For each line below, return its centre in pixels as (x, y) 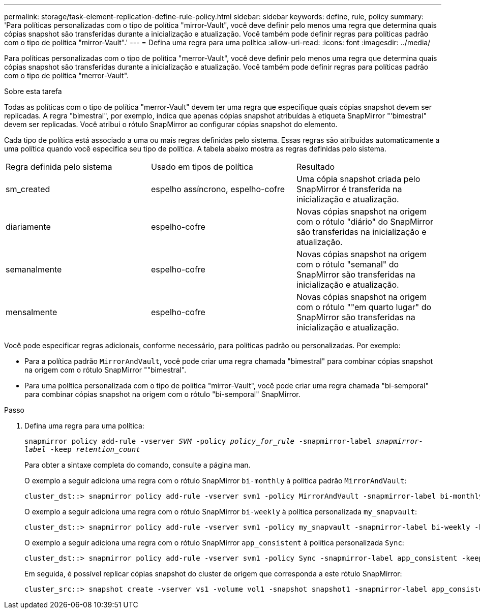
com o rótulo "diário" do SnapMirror (365, 222)
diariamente (28, 227)
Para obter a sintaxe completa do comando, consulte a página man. (138, 465)
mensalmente (32, 312)
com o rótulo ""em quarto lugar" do (364, 307)
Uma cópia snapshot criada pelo (358, 179)
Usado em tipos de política (202, 167)
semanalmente (34, 269)
